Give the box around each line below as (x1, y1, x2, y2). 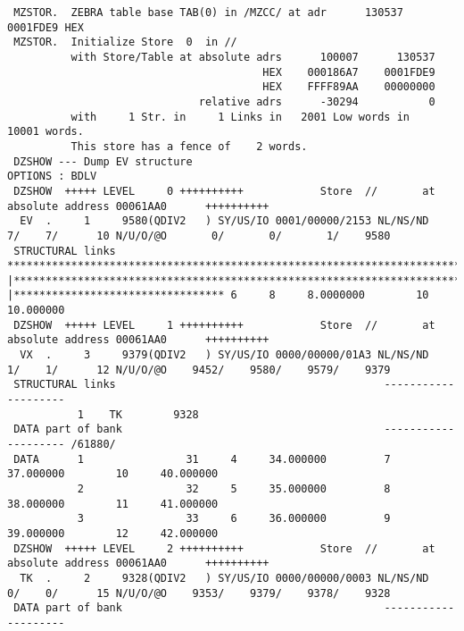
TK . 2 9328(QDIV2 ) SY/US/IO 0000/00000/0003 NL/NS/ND (20, 571, 429, 585)
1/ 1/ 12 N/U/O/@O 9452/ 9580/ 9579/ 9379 (7, 363, 391, 376)
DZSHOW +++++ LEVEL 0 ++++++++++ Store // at (13, 184, 435, 198)
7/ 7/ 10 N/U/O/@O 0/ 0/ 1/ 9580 (7, 229, 391, 242)
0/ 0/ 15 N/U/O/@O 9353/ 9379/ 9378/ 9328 (7, 586, 391, 600)
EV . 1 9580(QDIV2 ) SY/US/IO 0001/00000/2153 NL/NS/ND (20, 215, 429, 228)
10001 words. (7, 125, 84, 139)
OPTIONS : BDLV (7, 170, 97, 183)
